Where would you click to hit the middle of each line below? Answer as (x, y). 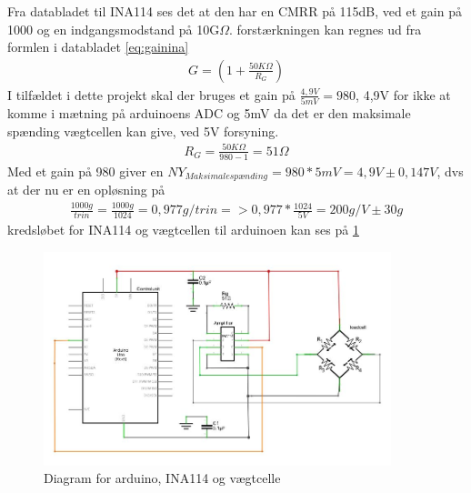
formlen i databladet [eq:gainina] (98, 47)
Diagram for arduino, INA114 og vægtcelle (162, 478)
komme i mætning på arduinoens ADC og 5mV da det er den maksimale (209, 113)
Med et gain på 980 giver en (85, 171)
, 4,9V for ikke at (403, 94)
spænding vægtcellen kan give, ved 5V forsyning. (143, 131)
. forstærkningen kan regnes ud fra (326, 29)
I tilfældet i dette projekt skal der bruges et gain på (151, 94)
